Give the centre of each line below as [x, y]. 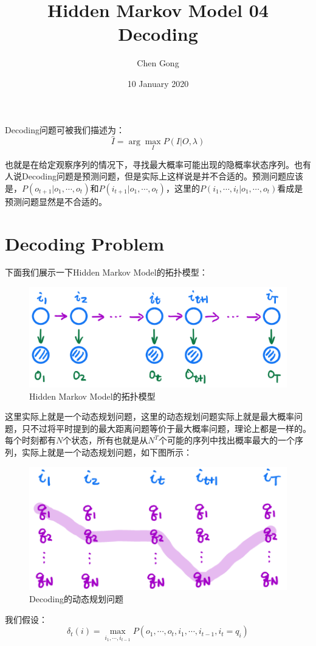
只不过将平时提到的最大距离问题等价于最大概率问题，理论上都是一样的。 [166, 428]
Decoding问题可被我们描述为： [65, 129]
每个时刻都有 [30, 440]
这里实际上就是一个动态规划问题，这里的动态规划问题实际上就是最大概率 [149, 416]
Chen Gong [158, 63]
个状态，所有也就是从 [105, 440]
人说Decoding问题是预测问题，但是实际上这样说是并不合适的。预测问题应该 [154, 176]
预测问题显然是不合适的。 [56, 201]
